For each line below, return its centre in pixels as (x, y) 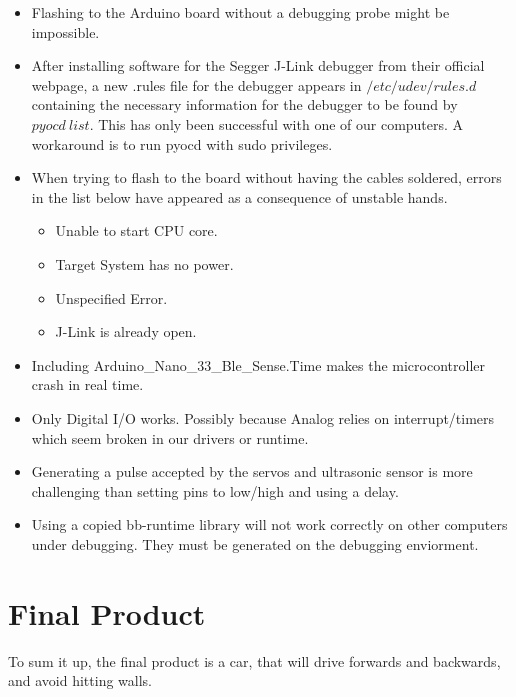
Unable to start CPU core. (136, 230)
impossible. (65, 31)
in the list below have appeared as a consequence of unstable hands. (239, 196)
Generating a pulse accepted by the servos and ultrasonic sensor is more (252, 471)
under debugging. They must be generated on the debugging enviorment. (255, 543)
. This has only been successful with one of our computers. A (276, 123)
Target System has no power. (144, 263)
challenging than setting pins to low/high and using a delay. (215, 490)
